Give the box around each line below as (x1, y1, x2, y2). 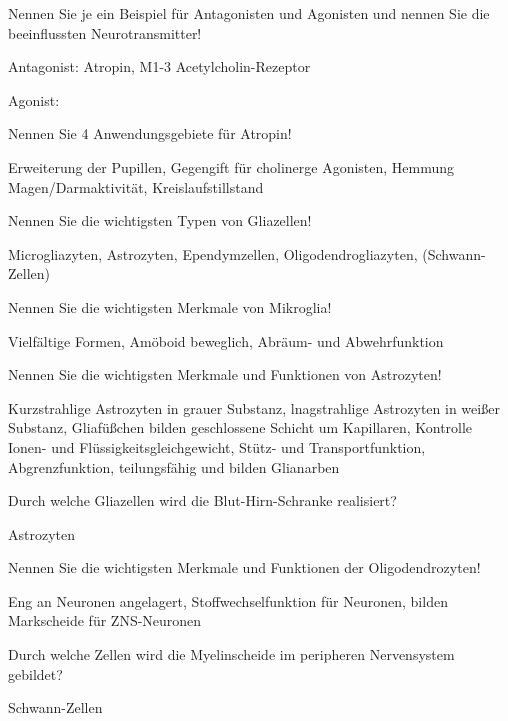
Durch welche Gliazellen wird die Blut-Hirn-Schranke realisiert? (8, 490, 397, 511)
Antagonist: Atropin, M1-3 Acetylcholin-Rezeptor (8, 56, 311, 77)
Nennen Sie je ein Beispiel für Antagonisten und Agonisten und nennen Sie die (8, 3, 490, 23)
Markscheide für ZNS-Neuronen (8, 610, 202, 631)
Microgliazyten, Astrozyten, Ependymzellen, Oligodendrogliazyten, (8, 243, 418, 264)
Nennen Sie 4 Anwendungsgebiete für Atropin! (8, 123, 292, 144)
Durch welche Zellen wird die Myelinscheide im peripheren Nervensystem (8, 644, 455, 665)
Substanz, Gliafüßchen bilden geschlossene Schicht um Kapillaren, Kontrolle (8, 417, 473, 438)
